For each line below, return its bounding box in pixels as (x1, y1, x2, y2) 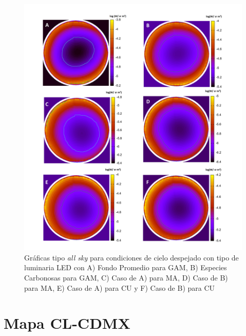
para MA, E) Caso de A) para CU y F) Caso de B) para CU (24, 282, 215, 293)
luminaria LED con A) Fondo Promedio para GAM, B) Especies (24, 262, 227, 273)
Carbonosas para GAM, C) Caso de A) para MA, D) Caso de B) (24, 272, 228, 283)
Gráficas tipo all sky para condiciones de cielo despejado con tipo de (24, 252, 239, 263)
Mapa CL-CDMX (4, 312, 130, 333)
